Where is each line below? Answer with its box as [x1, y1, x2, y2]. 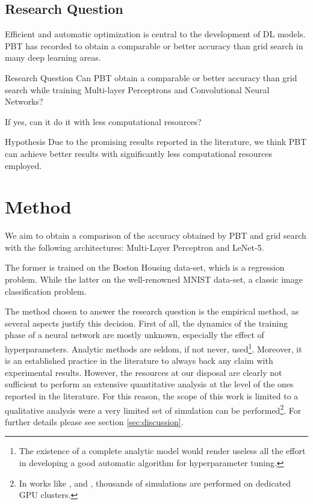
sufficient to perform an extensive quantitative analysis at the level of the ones [5, 378, 294, 390]
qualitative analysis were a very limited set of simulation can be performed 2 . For [5, 402, 302, 416]
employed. [5, 159, 42, 171]
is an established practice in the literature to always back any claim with [5, 354, 273, 367]
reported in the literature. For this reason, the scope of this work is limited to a [5, 390, 299, 402]
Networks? [5, 95, 43, 108]
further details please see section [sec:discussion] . [5, 415, 184, 428]
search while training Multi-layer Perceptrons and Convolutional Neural [5, 83, 270, 96]
